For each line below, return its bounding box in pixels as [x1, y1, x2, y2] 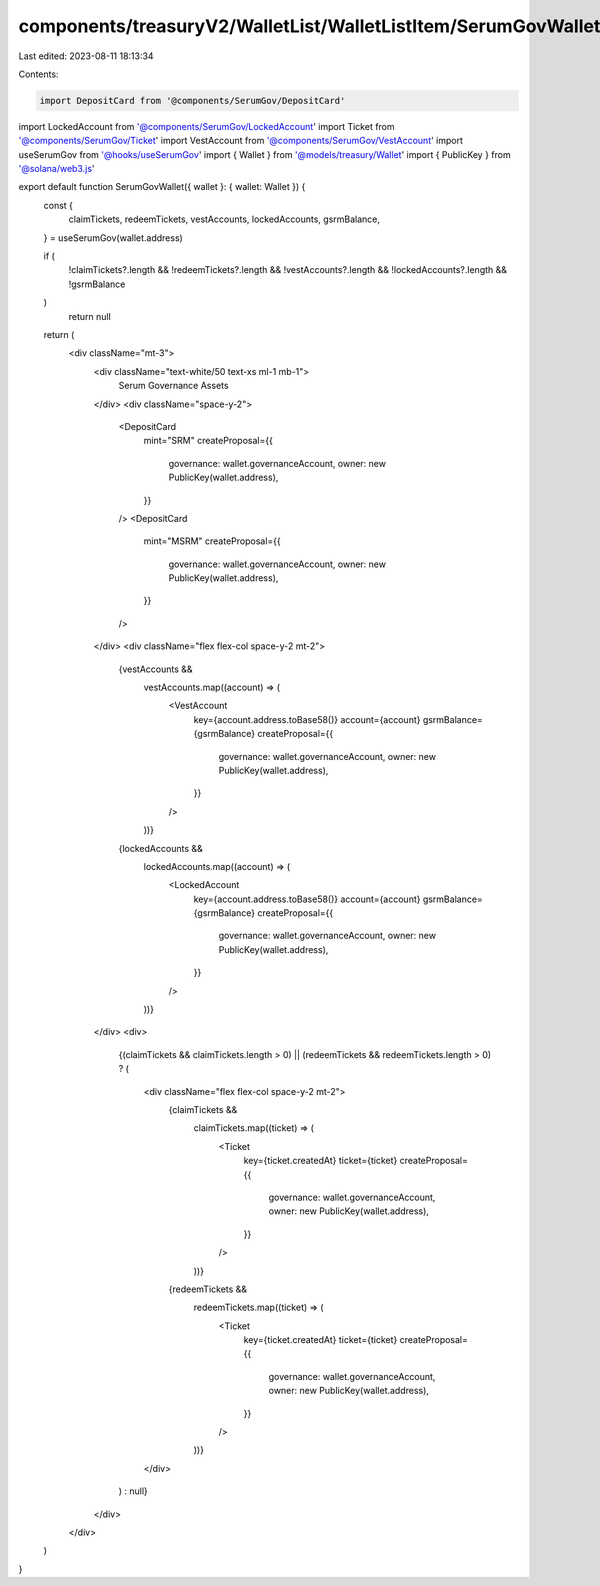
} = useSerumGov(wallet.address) [43, 231, 184, 244]
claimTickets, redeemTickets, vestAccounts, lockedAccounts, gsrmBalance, [68, 213, 380, 225]
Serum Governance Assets [118, 380, 229, 392]
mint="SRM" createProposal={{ [143, 435, 274, 447]
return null [68, 310, 112, 322]
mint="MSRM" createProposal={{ [143, 535, 282, 547]
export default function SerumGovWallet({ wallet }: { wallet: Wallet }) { [18, 181, 306, 193]
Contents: [18, 68, 59, 80]
